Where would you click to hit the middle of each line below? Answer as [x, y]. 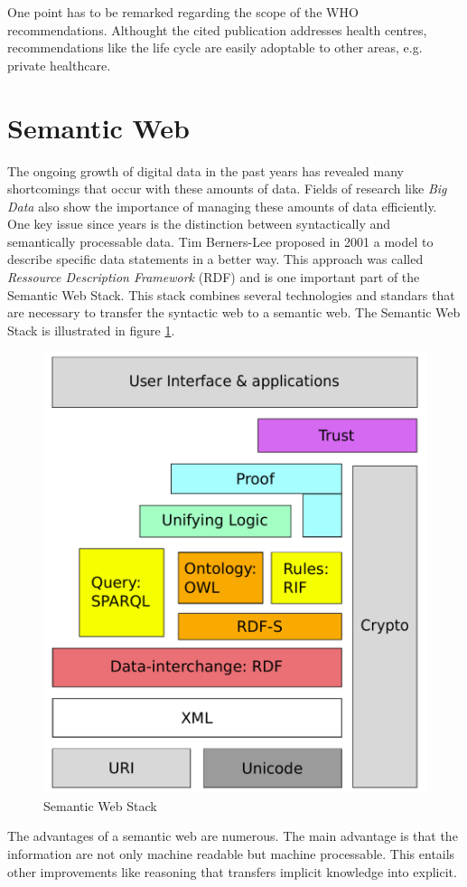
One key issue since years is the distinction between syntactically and [199, 224]
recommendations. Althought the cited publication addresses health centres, [217, 29]
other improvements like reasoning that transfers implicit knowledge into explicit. [232, 871]
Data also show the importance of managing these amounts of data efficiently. [222, 206]
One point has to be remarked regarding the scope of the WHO [183, 12]
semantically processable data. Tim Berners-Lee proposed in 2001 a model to [220, 241]
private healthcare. [59, 65]
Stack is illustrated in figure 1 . [91, 330]
